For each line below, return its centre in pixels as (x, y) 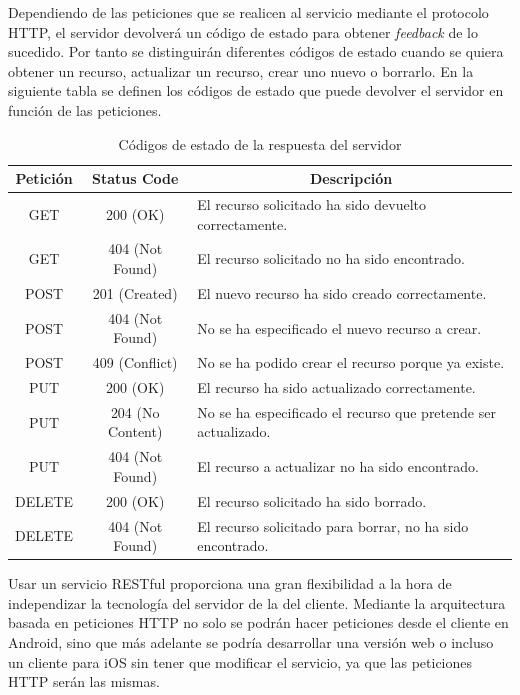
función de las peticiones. (85, 109)
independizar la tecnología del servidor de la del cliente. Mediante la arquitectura (257, 602)
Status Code (135, 178)
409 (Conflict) (135, 362)
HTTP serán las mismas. (84, 681)
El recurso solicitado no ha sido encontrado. (331, 258)
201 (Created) (135, 292)
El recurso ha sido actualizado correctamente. (336, 387)
